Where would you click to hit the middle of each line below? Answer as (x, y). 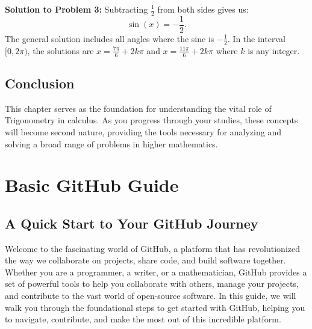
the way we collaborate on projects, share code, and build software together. (145, 260)
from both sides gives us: (203, 9)
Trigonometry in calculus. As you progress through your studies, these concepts (151, 120)
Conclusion (40, 83)
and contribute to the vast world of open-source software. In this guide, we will (151, 296)
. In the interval (256, 38)
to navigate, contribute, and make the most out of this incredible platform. (143, 319)
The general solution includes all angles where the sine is (110, 38)
